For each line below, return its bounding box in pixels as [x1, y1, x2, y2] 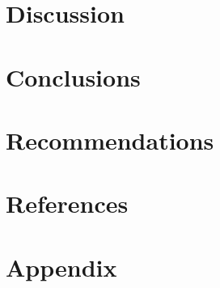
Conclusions [6, 60, 141, 93]
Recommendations [6, 123, 214, 156]
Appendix [6, 250, 117, 283]
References [6, 187, 129, 220]
